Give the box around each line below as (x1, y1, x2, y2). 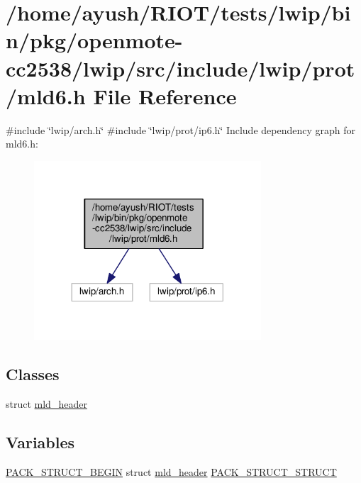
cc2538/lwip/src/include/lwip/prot (6, 53, 355, 82)
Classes (6, 363, 60, 384)
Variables (6, 431, 75, 453)
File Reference (93, 81, 237, 110)
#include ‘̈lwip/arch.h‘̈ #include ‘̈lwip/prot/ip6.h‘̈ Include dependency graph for (6, 122, 355, 137)
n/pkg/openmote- (6, 26, 183, 55)
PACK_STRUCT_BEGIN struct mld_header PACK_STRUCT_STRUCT (6, 464, 337, 479)
